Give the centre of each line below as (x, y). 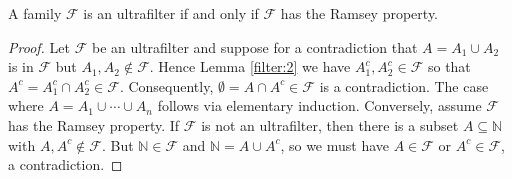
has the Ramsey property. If (94, 124)
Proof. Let (39, 46)
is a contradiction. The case (404, 85)
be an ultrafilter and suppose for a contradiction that (254, 46)
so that (449, 66)
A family (35, 13)
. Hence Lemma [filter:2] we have (250, 66)
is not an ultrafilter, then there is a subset (330, 124)
